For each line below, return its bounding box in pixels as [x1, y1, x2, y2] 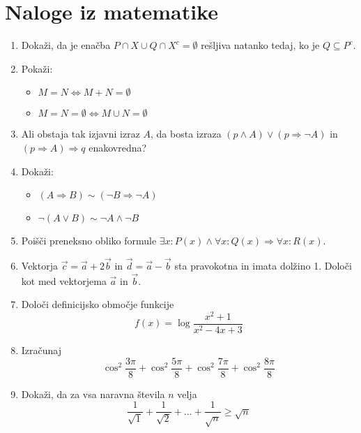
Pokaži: [21, 61, 53, 75]
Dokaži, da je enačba [21, 38, 111, 52]
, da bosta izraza [151, 126, 222, 141]
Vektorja [21, 258, 58, 272]
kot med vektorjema [21, 273, 107, 288]
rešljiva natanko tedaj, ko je [201, 38, 320, 52]
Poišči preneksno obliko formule [21, 233, 157, 248]
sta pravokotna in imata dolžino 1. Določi [174, 258, 352, 272]
